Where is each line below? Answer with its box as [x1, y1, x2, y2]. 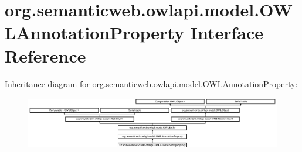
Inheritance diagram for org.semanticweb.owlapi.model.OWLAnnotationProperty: [5, 77, 298, 89]
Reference [5, 43, 86, 67]
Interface [190, 20, 264, 44]
